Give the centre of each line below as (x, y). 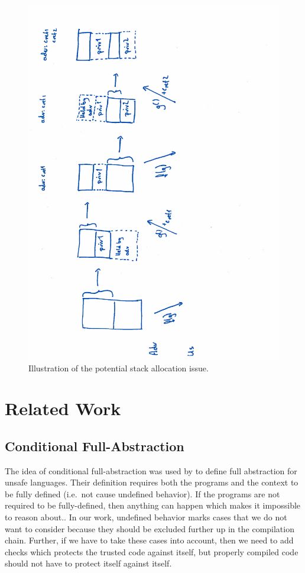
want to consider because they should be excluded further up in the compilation (150, 528)
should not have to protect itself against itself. (88, 563)
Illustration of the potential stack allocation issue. (119, 368)
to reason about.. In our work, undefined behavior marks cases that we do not (146, 517)
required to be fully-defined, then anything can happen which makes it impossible (153, 505)
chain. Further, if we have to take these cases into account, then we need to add (149, 540)
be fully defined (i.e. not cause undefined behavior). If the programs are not (142, 493)
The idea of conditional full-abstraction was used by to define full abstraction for (151, 470)
